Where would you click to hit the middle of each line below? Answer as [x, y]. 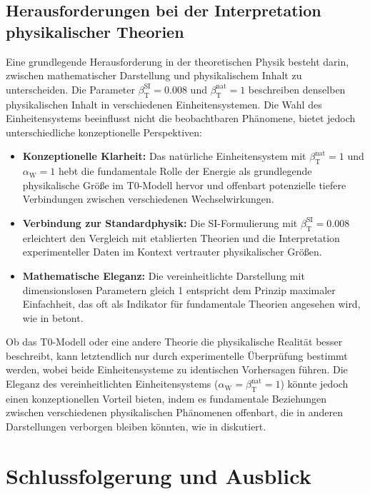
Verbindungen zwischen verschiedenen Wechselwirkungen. [148, 199]
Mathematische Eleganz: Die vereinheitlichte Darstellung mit [164, 275]
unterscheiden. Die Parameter [71, 89]
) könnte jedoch [314, 384]
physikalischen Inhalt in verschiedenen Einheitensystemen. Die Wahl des [164, 104]
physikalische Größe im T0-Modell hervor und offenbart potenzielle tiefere [184, 185]
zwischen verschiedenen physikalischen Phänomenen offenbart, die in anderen [174, 412]
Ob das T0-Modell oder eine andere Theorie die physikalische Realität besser [174, 342]
